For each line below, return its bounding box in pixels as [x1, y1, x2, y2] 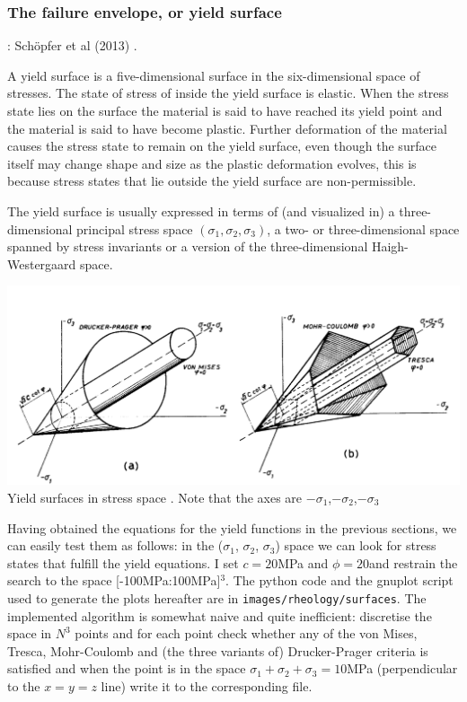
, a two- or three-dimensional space [267, 219, 460, 238]
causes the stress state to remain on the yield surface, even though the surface [7, 136, 436, 155]
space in [7, 624, 52, 643]
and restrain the [369, 553, 458, 572]
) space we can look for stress [275, 536, 436, 555]
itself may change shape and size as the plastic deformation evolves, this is [7, 154, 417, 172]
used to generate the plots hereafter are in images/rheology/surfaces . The [7, 588, 427, 607]
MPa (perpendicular [347, 659, 458, 678]
